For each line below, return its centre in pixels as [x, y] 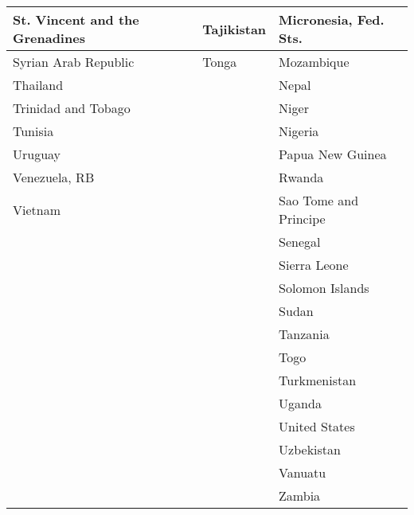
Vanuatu [303, 472]
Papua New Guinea [333, 154]
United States [317, 426]
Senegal [300, 242]
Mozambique [314, 62]
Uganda [300, 403]
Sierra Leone [314, 265]
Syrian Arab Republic [74, 62]
